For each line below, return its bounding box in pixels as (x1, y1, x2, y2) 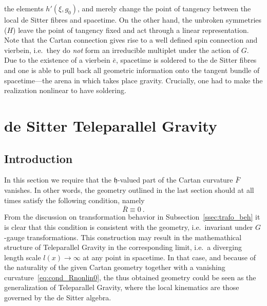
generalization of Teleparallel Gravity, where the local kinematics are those (4, 282, 239, 293)
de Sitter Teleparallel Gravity (4, 115, 217, 136)
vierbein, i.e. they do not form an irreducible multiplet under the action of (4, 44, 239, 55)
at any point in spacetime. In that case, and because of (83, 251, 256, 262)
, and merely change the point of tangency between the (77, 3, 251, 13)
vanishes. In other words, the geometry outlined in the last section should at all (4, 184, 254, 195)
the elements (4, 3, 44, 13)
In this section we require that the (4, 174, 112, 185)
